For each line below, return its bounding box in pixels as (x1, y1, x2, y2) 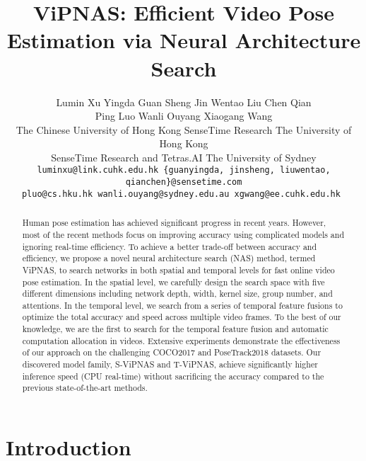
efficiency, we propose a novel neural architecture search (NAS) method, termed (22, 252, 316, 264)
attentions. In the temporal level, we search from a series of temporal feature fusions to (22, 299, 343, 311)
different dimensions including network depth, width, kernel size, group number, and (22, 288, 333, 300)
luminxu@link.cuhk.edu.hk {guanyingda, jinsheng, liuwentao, (37, 165, 331, 176)
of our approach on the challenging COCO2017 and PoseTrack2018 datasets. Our (22, 346, 321, 358)
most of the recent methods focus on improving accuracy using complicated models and (22, 228, 345, 240)
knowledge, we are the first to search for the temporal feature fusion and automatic (22, 323, 329, 335)
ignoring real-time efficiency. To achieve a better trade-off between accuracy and (22, 240, 317, 252)
